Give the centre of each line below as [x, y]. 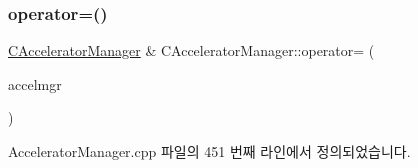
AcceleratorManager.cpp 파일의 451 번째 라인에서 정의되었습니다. [209, 151]
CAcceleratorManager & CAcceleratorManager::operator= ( [191, 50]
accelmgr [35, 83]
